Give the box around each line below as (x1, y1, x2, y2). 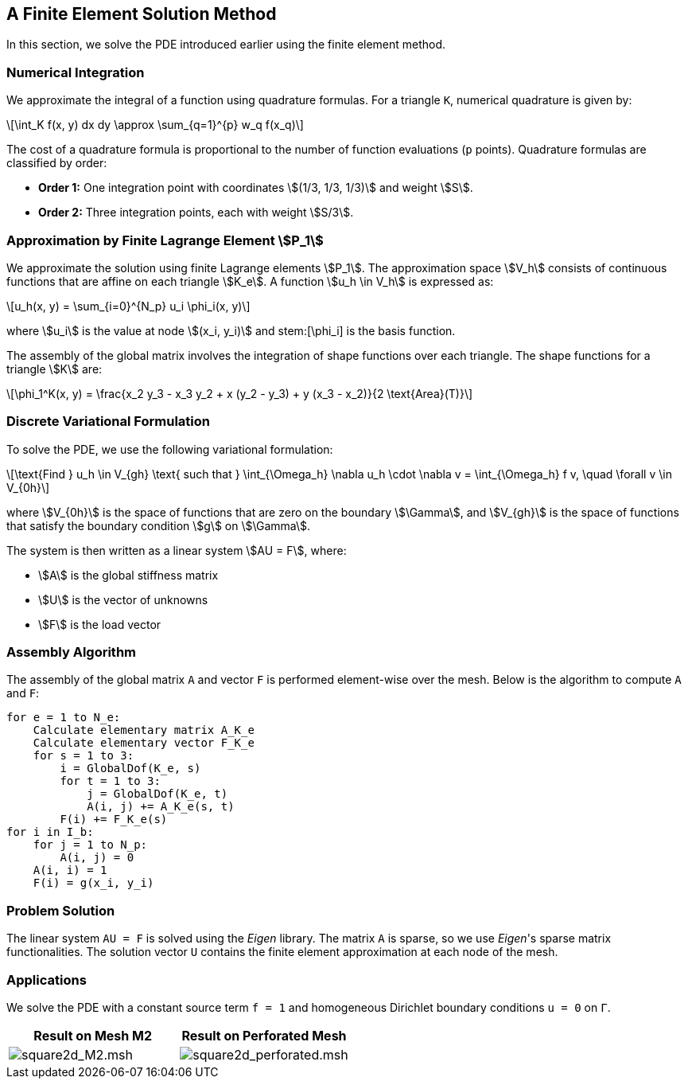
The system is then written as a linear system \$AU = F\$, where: (6, 543, 347, 557)
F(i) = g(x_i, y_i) (33, 876, 154, 890)
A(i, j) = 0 (60, 851, 134, 864)
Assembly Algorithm (6, 644, 136, 661)
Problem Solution (6, 902, 115, 919)
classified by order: (6, 156, 107, 170)
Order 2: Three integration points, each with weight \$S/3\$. (38, 205, 354, 220)
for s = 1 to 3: (33, 749, 134, 763)
